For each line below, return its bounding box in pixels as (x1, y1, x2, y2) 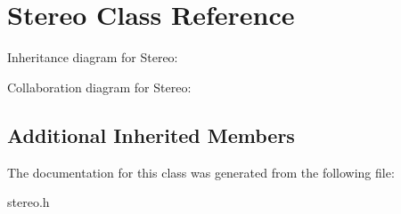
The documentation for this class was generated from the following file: (7, 162, 395, 181)
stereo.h (7, 193, 50, 211)
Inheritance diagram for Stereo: (7, 48, 178, 67)
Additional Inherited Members (7, 121, 295, 148)
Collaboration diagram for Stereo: (7, 77, 192, 96)
